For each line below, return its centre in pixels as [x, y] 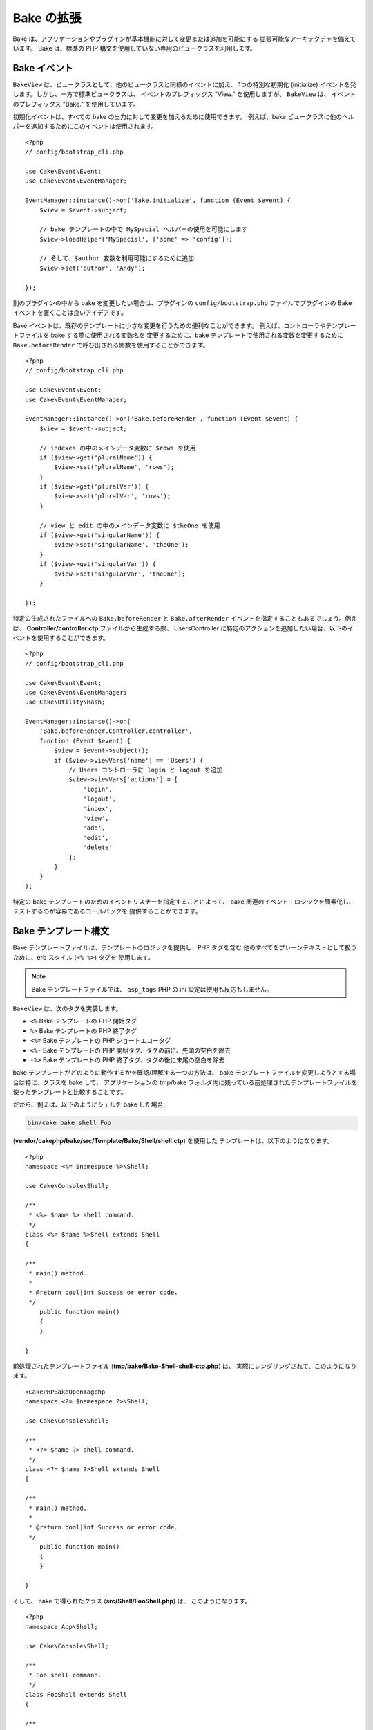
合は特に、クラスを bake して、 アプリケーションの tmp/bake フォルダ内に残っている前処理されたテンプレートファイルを [185, 1082]
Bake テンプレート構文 [61, 931]
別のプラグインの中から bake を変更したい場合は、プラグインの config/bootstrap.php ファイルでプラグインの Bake [182, 303]
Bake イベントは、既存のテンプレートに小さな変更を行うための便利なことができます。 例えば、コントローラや [169, 325]
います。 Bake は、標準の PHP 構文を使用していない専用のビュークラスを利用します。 [135, 48]
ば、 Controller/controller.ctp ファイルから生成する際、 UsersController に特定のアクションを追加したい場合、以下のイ [183, 628]
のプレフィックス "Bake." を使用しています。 [76, 104]
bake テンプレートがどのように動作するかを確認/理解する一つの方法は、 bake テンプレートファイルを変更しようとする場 [184, 1073]
